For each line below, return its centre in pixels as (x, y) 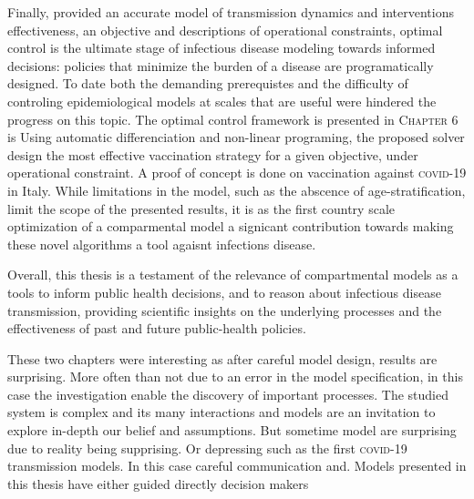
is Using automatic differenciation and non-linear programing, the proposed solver (236, 137)
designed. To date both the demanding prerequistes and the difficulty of (208, 83)
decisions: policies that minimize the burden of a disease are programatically (221, 65)
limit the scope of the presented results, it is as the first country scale (201, 208)
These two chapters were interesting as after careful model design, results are (222, 358)
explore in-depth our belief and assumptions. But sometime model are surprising (232, 430)
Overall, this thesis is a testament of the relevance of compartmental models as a (233, 275)
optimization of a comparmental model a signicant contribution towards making (231, 226)
